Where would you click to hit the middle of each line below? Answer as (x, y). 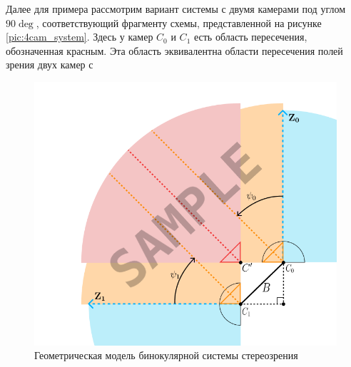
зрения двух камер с (50, 64)
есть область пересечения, (250, 37)
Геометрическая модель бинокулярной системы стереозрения (166, 355)
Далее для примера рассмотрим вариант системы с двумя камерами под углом (176, 9)
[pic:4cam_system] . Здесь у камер (80, 37)
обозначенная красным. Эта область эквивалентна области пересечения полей (174, 50)
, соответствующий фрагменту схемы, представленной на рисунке (179, 22)
